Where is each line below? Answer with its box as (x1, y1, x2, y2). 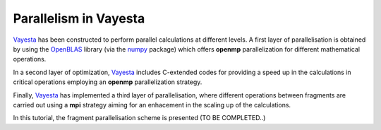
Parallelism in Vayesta (13, 11, 145, 26)
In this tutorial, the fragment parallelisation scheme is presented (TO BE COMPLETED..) (13, 114, 266, 122)
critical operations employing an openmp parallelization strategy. (13, 78, 202, 86)
